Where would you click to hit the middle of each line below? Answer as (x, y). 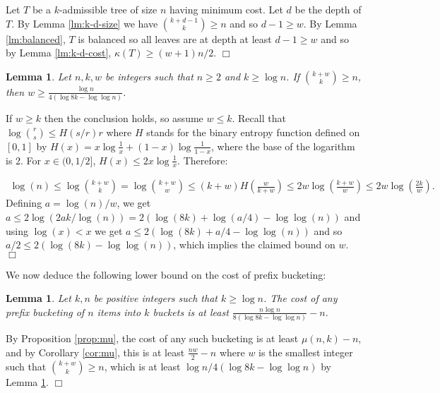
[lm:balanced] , (36, 38)
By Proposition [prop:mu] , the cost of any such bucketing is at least (152, 338)
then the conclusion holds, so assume (124, 118)
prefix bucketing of (45, 312)
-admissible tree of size (108, 9)
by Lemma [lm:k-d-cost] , (59, 53)
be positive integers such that (155, 298)
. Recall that (259, 118)
